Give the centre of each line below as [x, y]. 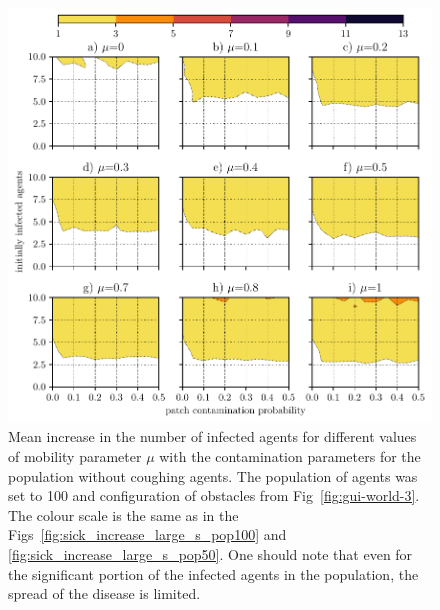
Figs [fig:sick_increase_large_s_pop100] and [147, 534]
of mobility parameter [75, 456]
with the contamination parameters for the [290, 456]
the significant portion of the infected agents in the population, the [213, 573]
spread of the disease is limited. [104, 593]
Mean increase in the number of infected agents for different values [212, 436]
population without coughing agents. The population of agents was [213, 475]
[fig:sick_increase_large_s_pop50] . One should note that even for [210, 554]
